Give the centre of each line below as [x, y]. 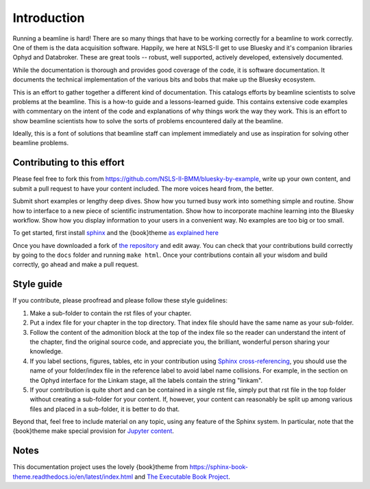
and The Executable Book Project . [183, 477]
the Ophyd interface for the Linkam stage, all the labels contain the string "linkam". [146, 380]
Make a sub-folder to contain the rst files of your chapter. [111, 313]
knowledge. [46, 351]
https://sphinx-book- [219, 467]
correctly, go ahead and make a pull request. [76, 264]
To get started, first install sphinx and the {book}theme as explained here [116, 233]
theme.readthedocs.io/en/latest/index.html [73, 477]
